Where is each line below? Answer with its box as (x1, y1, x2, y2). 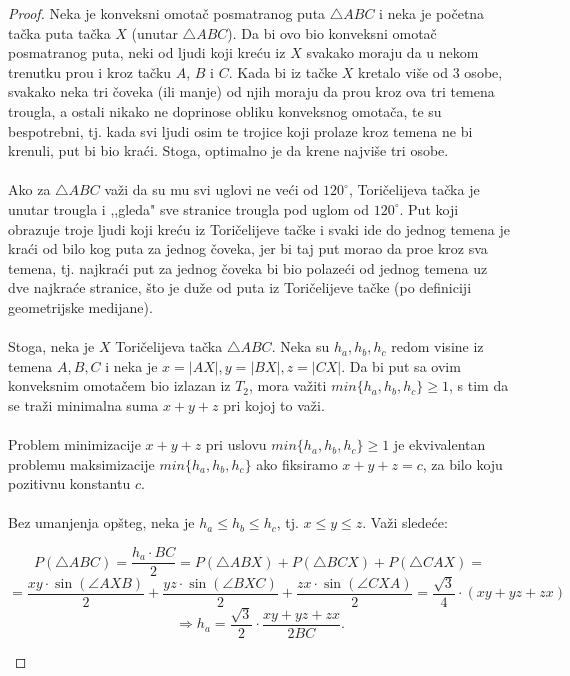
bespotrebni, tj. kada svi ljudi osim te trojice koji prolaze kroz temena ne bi (8, 120, 473, 141)
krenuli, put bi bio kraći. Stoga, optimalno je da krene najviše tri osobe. (8, 140, 449, 161)
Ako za (8, 179, 51, 200)
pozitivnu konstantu (8, 473, 131, 494)
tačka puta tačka (8, 22, 111, 43)
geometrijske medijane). (8, 296, 153, 317)
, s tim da (449, 375, 509, 396)
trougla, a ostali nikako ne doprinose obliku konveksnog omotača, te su (8, 100, 442, 121)
